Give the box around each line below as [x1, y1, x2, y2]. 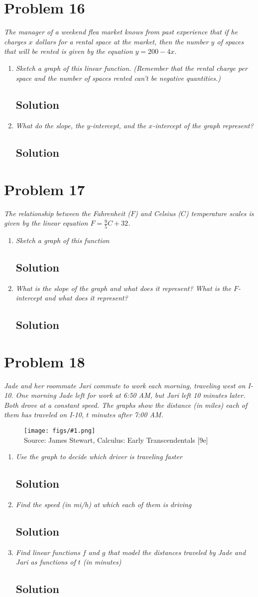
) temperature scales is [185, 208, 254, 218]
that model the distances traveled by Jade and [108, 547, 246, 557]
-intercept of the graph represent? [152, 120, 254, 131]
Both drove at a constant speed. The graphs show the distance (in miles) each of [4, 399, 248, 410]
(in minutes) [83, 557, 122, 567]
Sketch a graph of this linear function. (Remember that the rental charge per [15, 62, 248, 73]
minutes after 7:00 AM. [91, 409, 163, 420]
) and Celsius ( [134, 208, 181, 218]
